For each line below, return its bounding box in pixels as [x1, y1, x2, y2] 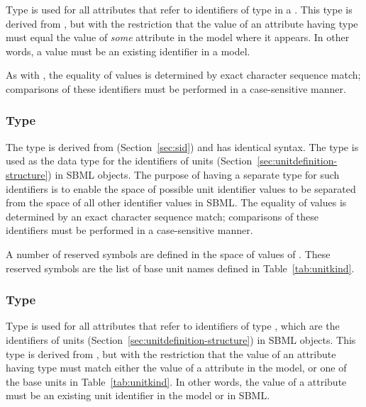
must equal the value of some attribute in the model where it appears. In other [6, 30, 350, 45]
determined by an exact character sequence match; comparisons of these [6, 208, 319, 223]
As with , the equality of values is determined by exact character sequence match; [6, 67, 361, 82]
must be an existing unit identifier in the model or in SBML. [6, 388, 270, 403]
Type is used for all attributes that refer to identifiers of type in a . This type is [6, 2, 353, 16]
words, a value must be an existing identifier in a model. [6, 43, 250, 58]
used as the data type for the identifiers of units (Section [6, 153, 253, 168]
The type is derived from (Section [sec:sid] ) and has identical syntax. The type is [6, 139, 359, 154]
